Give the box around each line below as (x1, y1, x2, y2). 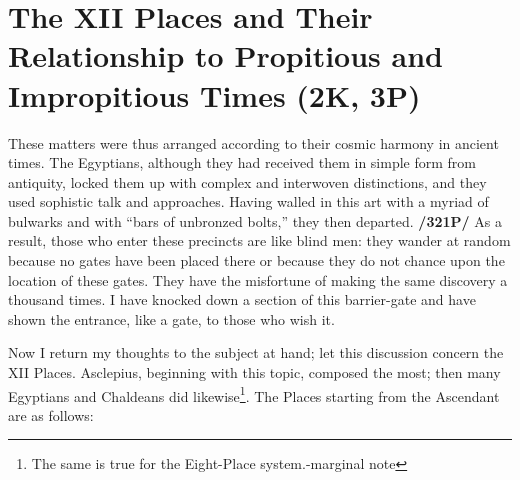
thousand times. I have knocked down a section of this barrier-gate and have (8, 289, 476, 310)
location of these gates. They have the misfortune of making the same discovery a (8, 269, 508, 290)
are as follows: (8, 404, 94, 425)
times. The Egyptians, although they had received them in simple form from (8, 152, 476, 173)
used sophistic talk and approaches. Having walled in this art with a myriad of (8, 191, 489, 212)
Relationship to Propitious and (8, 35, 443, 76)
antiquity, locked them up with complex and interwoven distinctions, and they (8, 171, 487, 192)
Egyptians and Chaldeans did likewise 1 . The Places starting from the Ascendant (8, 382, 500, 406)
